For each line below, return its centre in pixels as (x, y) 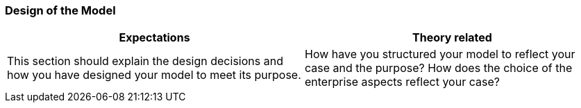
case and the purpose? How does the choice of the (439, 68)
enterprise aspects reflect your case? (402, 82)
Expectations (154, 38)
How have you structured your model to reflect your (440, 54)
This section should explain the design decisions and (145, 61)
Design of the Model (60, 10)
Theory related (452, 38)
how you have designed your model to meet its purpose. (154, 75)
